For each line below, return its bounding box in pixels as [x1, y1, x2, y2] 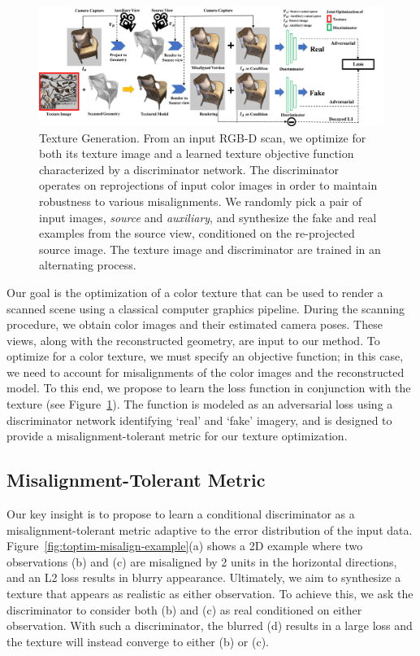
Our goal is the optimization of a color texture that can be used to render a [6, 283, 383, 300]
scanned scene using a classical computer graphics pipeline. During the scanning [6, 300, 405, 317]
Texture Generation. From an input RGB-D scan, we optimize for [39, 129, 366, 146]
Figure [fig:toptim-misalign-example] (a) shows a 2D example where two [6, 537, 363, 554]
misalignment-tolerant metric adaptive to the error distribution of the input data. [6, 521, 413, 538]
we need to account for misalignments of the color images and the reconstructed [6, 363, 405, 380]
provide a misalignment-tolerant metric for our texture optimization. [6, 427, 348, 444]
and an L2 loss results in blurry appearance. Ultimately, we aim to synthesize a [6, 569, 401, 586]
